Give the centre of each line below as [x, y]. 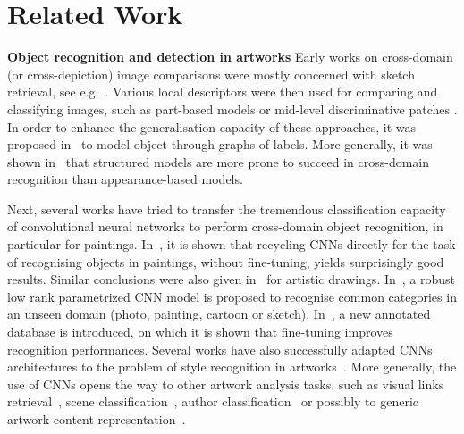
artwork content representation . [97, 419]
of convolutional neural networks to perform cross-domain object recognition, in [225, 226]
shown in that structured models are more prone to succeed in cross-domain [218, 161]
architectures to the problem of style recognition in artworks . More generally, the [232, 367]
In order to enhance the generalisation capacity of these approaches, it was [211, 126]
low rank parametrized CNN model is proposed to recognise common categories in [232, 296]
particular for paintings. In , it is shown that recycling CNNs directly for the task [232, 244]
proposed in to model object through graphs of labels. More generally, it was [220, 144]
